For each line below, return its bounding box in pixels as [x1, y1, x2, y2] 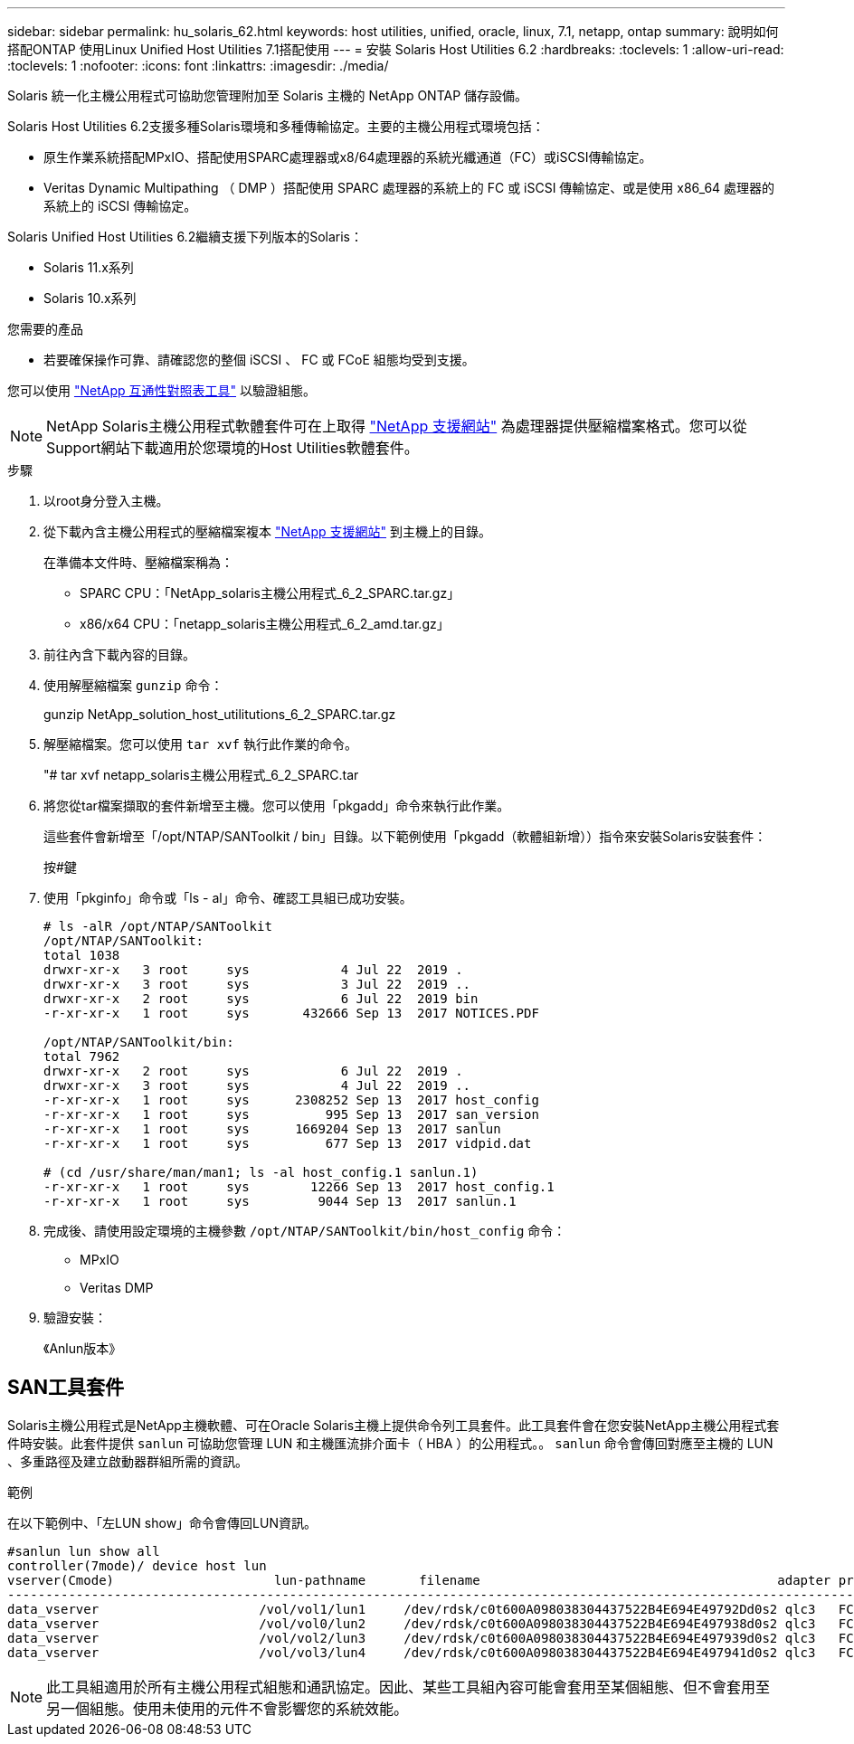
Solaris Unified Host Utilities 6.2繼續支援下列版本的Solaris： [7, 229, 364, 244]
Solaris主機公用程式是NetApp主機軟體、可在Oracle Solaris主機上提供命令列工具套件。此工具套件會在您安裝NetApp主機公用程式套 [7, 1417, 780, 1433]
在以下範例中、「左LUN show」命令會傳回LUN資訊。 [7, 1514, 317, 1531]
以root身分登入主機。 [43, 493, 169, 508]
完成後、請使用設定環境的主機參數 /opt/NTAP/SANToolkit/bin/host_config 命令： [43, 1223, 566, 1238]
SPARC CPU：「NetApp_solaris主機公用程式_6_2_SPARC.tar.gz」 [80, 585, 460, 601]
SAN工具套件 [7, 1376, 125, 1399]
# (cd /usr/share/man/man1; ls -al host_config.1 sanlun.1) [43, 1165, 479, 1180]
